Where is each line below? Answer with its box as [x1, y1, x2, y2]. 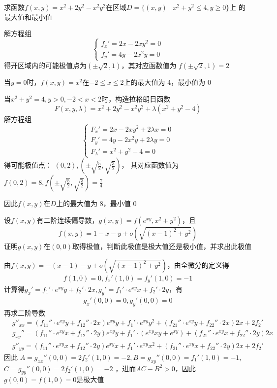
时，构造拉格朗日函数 [101, 94, 171, 104]
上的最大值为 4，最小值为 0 [123, 77, 211, 87]
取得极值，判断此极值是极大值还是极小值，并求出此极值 [72, 241, 251, 251]
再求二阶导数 [4, 307, 45, 317]
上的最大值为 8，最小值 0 [56, 198, 137, 209]
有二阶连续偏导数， [36, 214, 99, 225]
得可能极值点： [4, 160, 52, 170]
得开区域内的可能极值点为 [4, 60, 87, 71]
